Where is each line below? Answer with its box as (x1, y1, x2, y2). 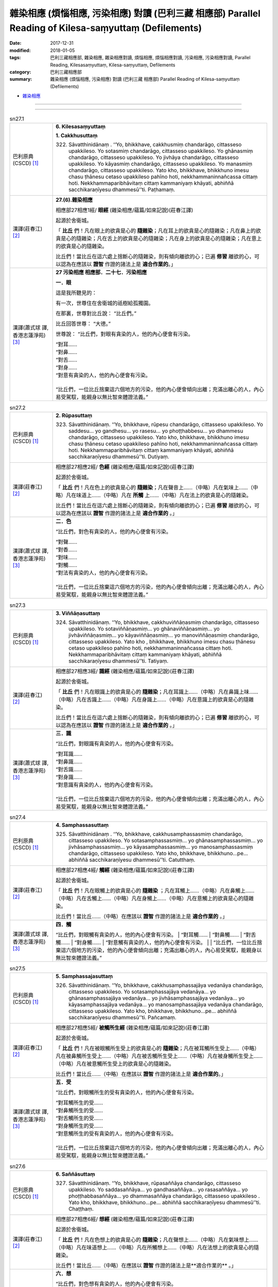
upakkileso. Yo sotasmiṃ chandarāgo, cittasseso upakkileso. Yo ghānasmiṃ (68, 147, 253, 154)
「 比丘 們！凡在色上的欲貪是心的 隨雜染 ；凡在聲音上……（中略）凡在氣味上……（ (56, 484, 253, 491)
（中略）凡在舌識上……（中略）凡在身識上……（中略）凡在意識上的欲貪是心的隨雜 (56, 695, 254, 703)
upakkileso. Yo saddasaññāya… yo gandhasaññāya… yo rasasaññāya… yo (68, 1186, 248, 1193)
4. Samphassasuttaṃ (56, 821, 109, 828)
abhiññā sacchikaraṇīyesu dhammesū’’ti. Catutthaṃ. (68, 856, 196, 863)
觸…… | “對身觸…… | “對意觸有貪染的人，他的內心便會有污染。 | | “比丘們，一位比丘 (56, 938, 257, 946)
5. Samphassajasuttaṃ (56, 973, 113, 980)
